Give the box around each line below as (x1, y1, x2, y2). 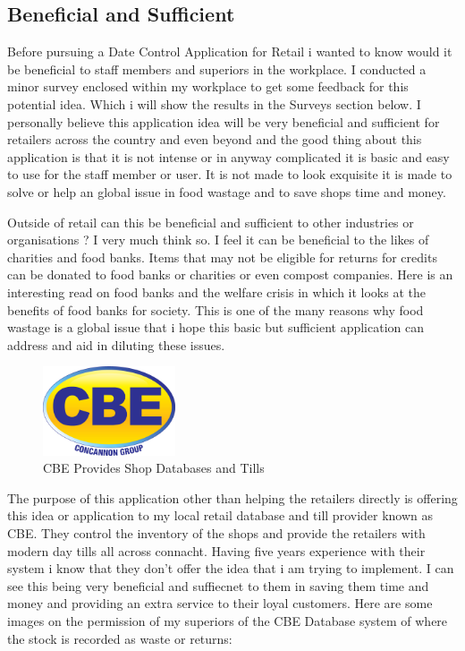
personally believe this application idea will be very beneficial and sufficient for (7, 112, 440, 131)
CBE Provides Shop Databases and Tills (43, 458, 265, 477)
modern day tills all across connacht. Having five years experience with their (7, 541, 426, 560)
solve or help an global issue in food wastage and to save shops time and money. (7, 182, 446, 201)
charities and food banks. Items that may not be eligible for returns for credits (7, 247, 437, 266)
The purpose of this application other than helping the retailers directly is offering (7, 488, 458, 507)
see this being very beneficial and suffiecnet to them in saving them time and (7, 576, 429, 595)
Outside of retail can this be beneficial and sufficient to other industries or (7, 212, 414, 231)
